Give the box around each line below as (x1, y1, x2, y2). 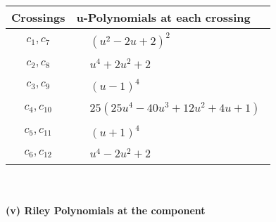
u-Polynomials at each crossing (76, 9, 251, 25)
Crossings (11, 9, 65, 25)
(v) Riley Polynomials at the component (6, 203, 206, 218)
